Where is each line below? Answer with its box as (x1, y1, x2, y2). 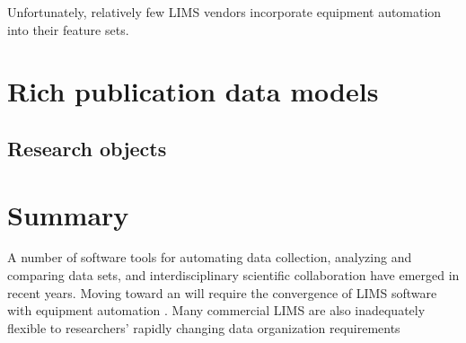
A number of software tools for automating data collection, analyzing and (7, 248, 412, 267)
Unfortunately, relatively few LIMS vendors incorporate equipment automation (7, 3, 442, 21)
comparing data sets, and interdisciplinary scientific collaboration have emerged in (7, 266, 460, 285)
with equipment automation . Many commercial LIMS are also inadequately (7, 301, 426, 320)
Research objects (7, 134, 167, 162)
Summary (7, 196, 129, 233)
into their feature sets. (7, 20, 129, 39)
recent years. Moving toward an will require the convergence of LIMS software (7, 283, 437, 302)
